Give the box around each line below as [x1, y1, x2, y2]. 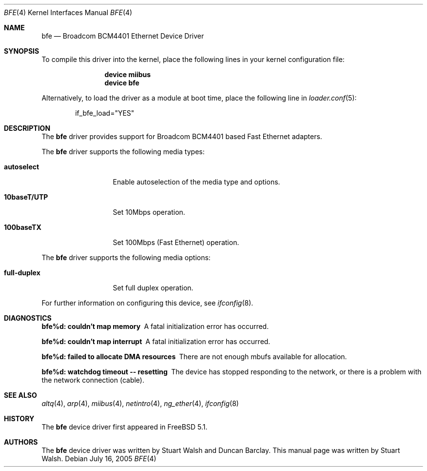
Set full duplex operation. [113, 284, 194, 292]
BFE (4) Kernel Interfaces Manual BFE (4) [4, 8, 133, 17]
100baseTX [4, 223, 41, 231]
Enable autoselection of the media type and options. [113, 178, 280, 186]
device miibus [104, 70, 151, 79]
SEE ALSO [4, 391, 37, 399]
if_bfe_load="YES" [75, 109, 135, 117]
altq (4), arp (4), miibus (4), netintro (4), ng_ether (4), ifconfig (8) [41, 399, 239, 408]
